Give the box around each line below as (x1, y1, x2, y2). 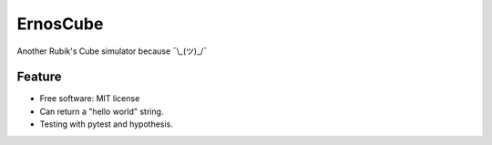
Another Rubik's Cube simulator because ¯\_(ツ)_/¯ (16, 46, 208, 57)
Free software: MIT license (39, 93, 140, 104)
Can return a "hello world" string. (39, 106, 164, 117)
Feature (16, 69, 62, 85)
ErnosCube (16, 14, 104, 34)
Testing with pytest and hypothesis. (39, 119, 173, 129)
